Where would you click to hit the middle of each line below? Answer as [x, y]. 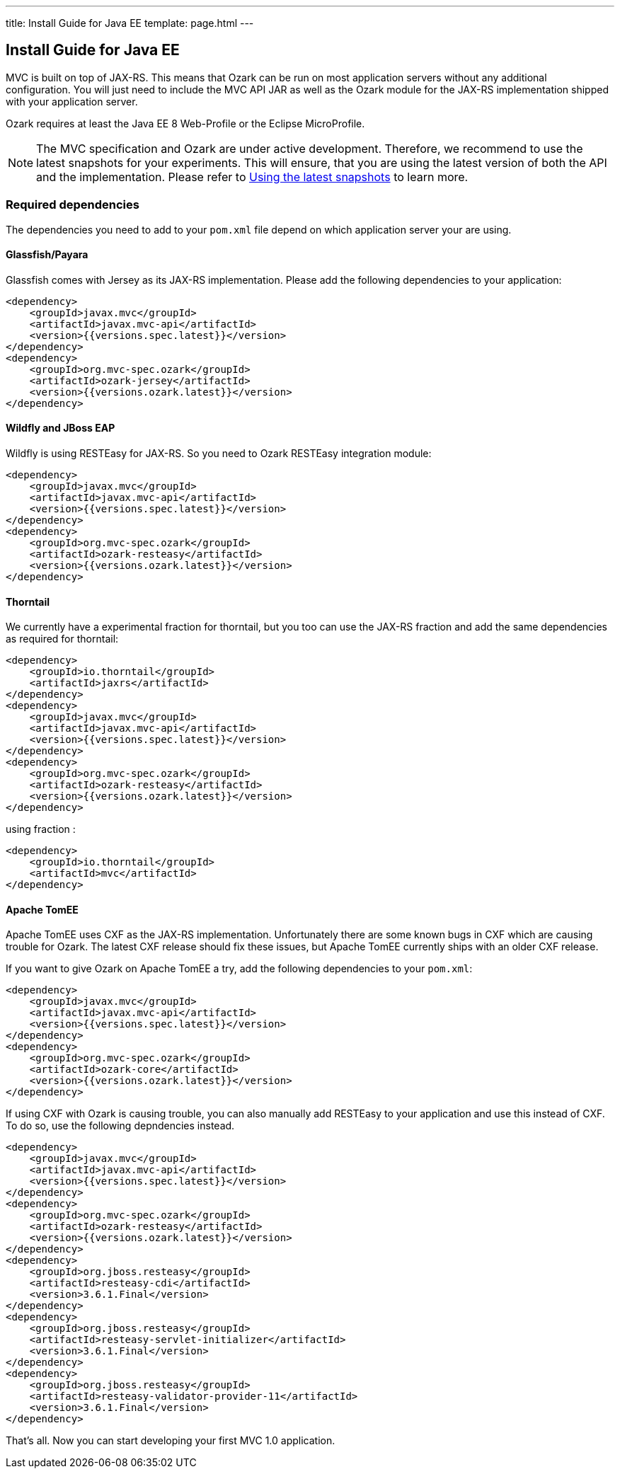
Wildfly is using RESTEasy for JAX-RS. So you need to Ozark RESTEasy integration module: [219, 454]
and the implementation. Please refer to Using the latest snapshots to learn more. [252, 177]
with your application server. [72, 101]
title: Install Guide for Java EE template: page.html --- [130, 23]
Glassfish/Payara [47, 255]
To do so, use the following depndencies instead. [120, 1126]
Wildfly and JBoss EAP [61, 428]
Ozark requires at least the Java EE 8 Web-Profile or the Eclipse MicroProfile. [185, 123]
